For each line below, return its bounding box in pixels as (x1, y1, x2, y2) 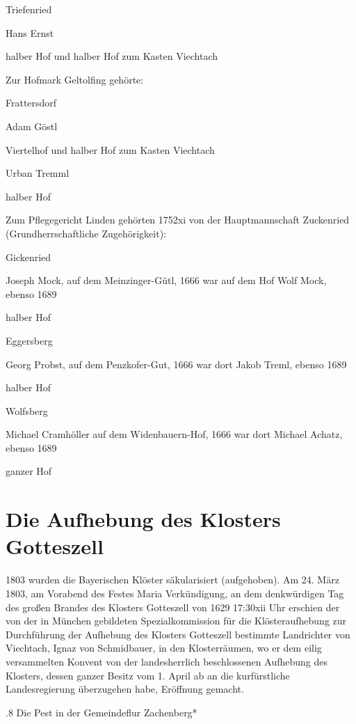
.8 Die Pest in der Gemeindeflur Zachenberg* (6, 705, 197, 719)
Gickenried (6, 249, 51, 264)
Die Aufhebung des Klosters (6, 505, 281, 533)
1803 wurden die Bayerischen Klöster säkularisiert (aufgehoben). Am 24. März (6, 572, 339, 587)
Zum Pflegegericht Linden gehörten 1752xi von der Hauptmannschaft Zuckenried (6, 212, 350, 227)
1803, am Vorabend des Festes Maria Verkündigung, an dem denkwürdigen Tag (6, 585, 344, 600)
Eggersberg (6, 333, 53, 347)
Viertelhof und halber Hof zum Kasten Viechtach (6, 142, 215, 157)
